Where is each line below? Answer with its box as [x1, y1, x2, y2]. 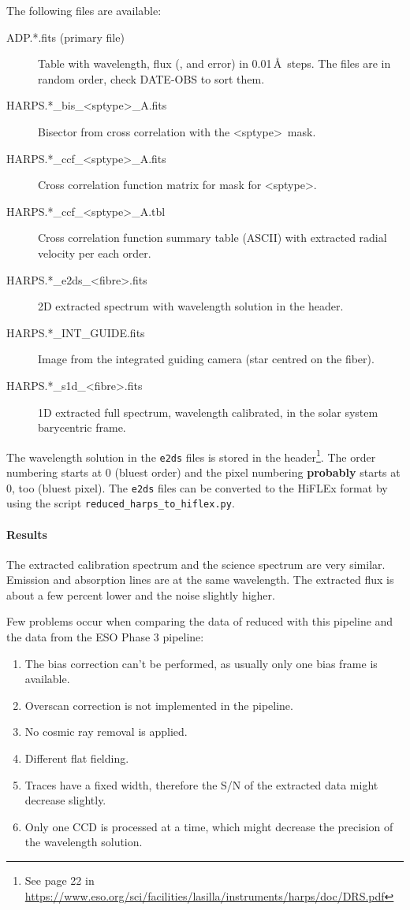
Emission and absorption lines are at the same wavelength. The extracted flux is [6, 571, 394, 588]
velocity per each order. [38, 244, 151, 261]
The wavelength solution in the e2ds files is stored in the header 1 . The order [6, 446, 376, 465]
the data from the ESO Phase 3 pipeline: [6, 629, 204, 645]
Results [6, 526, 47, 542]
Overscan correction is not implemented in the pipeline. [24, 696, 293, 713]
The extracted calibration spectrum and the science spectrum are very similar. [6, 555, 386, 572]
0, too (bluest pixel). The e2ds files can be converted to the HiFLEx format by [6, 479, 388, 496]
